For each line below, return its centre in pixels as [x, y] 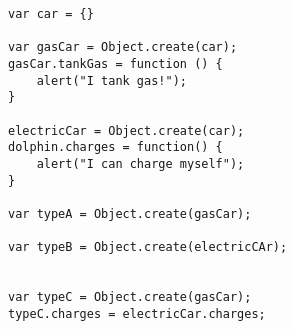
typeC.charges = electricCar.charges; [137, 313]
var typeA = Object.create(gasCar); [130, 213]
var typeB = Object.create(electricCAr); [148, 247]
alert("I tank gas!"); [111, 80]
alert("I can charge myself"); [140, 163]
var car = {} [51, 14]
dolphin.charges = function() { [115, 147]
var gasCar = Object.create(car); [123, 47]
